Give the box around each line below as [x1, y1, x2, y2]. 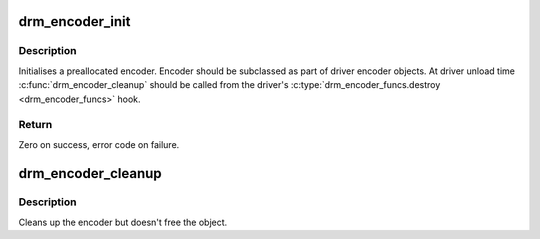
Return [18, 118, 53, 132]
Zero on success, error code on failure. [18, 138, 180, 150]
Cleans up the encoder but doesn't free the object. [18, 216, 228, 228]
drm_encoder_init [18, 13, 131, 30]
